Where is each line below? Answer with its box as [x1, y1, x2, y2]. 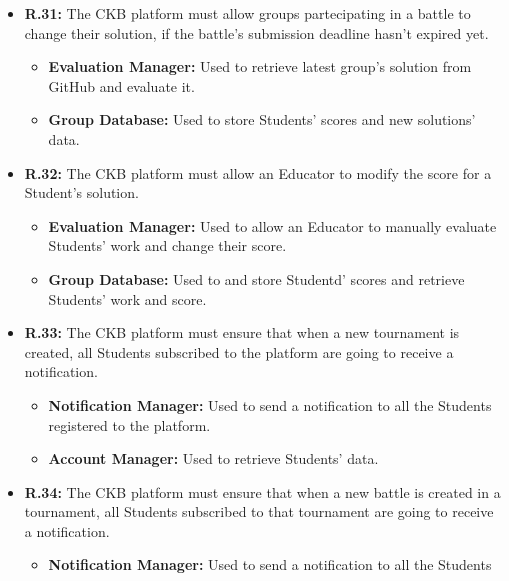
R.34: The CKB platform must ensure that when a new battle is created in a [24, 481, 501, 502]
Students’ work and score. [48, 288, 207, 309]
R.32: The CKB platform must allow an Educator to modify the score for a [24, 162, 492, 183]
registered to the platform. [48, 414, 211, 435]
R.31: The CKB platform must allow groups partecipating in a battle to [24, 3, 471, 23]
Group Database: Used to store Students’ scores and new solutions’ [48, 109, 476, 130]
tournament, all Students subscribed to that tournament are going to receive [24, 501, 494, 522]
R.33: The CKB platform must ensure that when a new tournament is [24, 322, 460, 343]
